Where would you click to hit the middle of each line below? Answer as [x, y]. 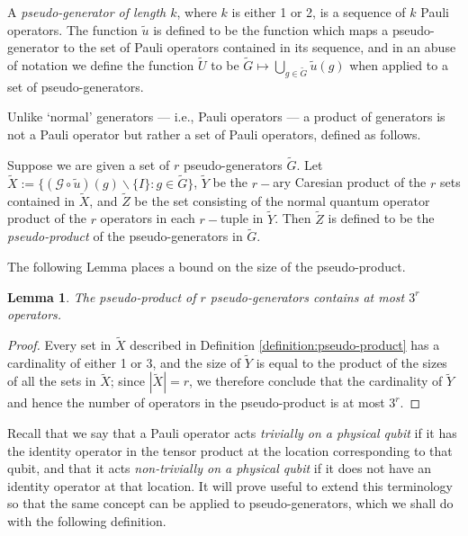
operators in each [148, 218]
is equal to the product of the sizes [351, 362]
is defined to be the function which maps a [271, 29]
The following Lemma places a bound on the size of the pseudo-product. [207, 267]
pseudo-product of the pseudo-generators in [125, 236]
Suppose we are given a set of [89, 164]
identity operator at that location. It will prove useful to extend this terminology [230, 485]
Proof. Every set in [59, 345]
